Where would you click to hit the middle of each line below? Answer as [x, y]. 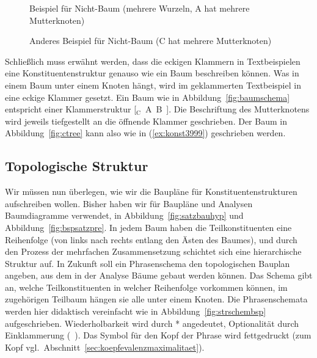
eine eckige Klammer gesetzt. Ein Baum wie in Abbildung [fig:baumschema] [148, 97]
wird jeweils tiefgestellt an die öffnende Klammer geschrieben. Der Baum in [146, 121]
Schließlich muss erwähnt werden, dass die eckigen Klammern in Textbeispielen [153, 61]
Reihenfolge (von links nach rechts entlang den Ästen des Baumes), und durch [151, 239]
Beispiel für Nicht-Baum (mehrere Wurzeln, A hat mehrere [140, 8]
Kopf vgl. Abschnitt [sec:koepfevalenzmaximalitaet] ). [105, 347]
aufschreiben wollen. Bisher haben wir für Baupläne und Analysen [129, 203]
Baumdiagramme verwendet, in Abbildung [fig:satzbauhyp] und [124, 215]
